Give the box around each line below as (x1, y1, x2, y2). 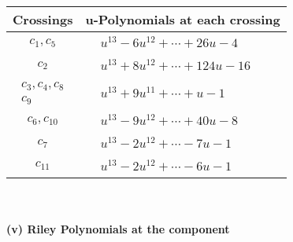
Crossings (13, 10, 73, 28)
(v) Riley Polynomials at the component (6, 221, 230, 237)
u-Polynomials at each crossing (85, 10, 280, 28)
